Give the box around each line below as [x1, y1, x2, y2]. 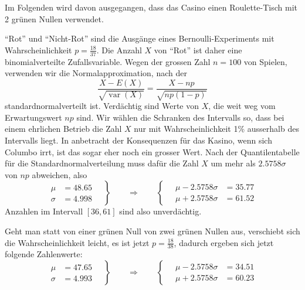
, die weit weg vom [208, 100, 276, 112]
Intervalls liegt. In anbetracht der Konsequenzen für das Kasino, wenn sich [5, 134, 272, 146]
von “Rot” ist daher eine [154, 43, 242, 56]
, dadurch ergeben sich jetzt [174, 236, 274, 248]
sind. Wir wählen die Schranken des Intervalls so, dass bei [76, 111, 284, 123]
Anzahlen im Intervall [5, 205, 83, 217]
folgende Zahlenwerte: [5, 248, 83, 260]
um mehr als [211, 157, 256, 169]
